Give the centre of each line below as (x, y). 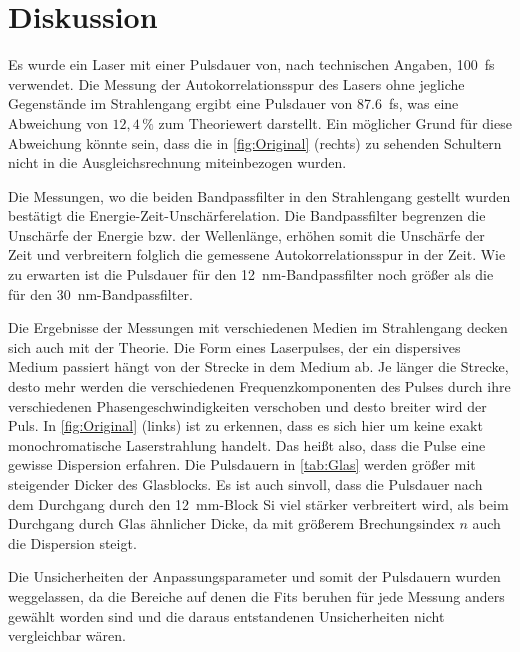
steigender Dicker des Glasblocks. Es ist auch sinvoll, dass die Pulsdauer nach (245, 484)
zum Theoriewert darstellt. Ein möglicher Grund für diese (335, 122)
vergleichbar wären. (67, 635)
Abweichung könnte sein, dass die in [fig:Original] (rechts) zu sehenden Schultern (255, 142)
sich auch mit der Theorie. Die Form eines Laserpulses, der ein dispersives (234, 346)
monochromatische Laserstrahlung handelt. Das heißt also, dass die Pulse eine (247, 444)
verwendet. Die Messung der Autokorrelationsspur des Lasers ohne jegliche (236, 83)
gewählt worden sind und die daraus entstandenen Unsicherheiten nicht (226, 615)
